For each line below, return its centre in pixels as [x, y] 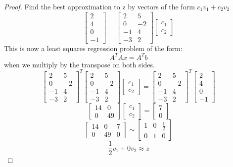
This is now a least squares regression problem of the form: [93, 48]
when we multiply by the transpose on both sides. [79, 64]
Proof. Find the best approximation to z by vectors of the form [99, 6]
